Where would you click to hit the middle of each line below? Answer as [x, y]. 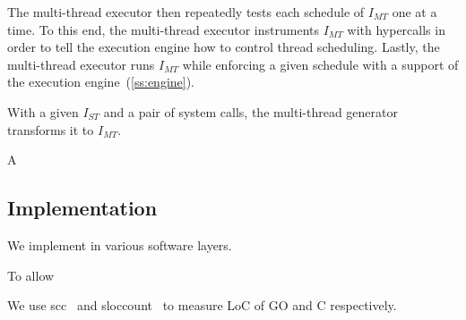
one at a [414, 12]
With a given [43, 111]
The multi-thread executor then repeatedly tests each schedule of [186, 12]
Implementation [82, 208]
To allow [31, 275]
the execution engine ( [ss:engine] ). [101, 82]
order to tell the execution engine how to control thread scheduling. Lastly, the [224, 47]
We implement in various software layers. [120, 244]
